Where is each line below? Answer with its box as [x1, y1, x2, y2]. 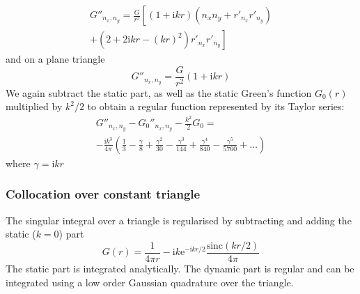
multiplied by [6, 99, 63, 114]
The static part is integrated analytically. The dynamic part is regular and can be [6, 261, 354, 275]
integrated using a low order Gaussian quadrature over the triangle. [6, 274, 294, 289]
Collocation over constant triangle [6, 185, 201, 203]
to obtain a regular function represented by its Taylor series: [87, 99, 345, 114]
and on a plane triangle [6, 52, 105, 66]
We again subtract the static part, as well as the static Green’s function [6, 85, 312, 100]
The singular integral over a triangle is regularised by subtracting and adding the [6, 212, 352, 227]
